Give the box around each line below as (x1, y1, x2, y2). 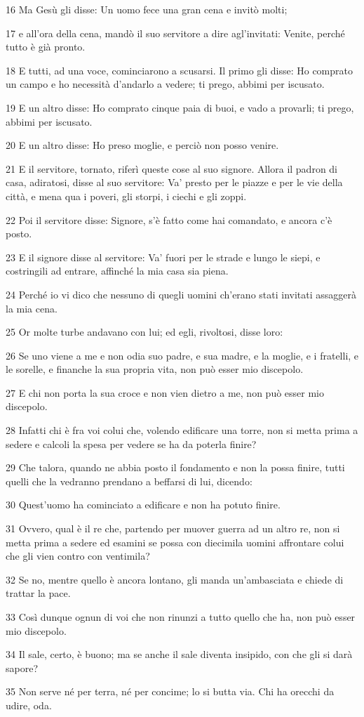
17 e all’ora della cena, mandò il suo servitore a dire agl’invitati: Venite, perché (6, 25, 345, 40)
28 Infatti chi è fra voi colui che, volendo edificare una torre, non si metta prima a (6, 423, 358, 438)
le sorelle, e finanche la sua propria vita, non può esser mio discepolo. (6, 362, 304, 376)
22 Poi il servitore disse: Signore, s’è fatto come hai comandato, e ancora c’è (6, 212, 332, 227)
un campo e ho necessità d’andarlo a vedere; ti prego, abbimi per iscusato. (6, 77, 325, 91)
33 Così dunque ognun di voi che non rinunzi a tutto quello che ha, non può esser (6, 610, 356, 624)
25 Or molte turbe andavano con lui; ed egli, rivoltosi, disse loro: (6, 324, 283, 339)
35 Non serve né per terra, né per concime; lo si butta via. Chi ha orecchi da (6, 684, 335, 699)
